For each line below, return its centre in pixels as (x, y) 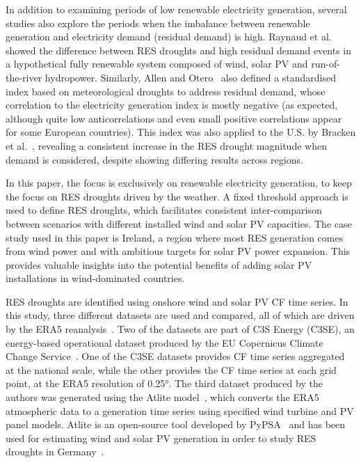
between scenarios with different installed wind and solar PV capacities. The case (179, 223)
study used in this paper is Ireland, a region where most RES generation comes (175, 237)
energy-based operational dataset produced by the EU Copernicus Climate (165, 342)
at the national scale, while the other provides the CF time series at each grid (171, 369)
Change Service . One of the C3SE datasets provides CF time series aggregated (175, 356)
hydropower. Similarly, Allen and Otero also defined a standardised (191, 77)
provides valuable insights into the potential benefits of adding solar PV (159, 264)
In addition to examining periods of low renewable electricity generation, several (176, 9)
